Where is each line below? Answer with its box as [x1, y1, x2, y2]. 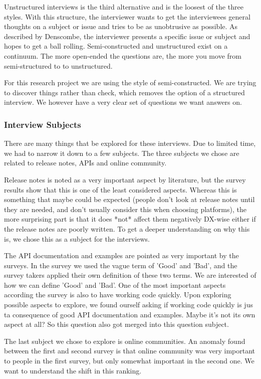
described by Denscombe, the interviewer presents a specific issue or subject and [4, 31, 250, 41]
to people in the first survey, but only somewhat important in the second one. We [4, 355, 254, 366]
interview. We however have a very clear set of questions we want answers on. [4, 97, 242, 107]
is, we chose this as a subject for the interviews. [4, 233, 150, 244]
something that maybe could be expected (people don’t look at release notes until [4, 194, 255, 205]
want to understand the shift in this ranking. [4, 365, 142, 375]
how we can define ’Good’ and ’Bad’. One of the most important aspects [4, 279, 226, 290]
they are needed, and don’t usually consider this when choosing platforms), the [4, 204, 246, 214]
